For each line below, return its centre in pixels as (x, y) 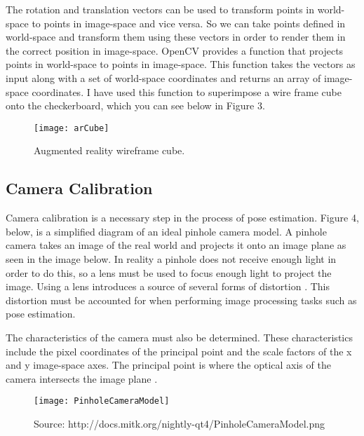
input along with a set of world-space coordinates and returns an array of (163, 77)
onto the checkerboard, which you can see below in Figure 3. (135, 105)
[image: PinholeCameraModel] (102, 401)
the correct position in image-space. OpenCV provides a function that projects (175, 50)
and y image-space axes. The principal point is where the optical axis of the (168, 365)
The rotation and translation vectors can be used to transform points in (160, 9)
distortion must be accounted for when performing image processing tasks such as (181, 300)
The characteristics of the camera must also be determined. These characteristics (179, 337)
